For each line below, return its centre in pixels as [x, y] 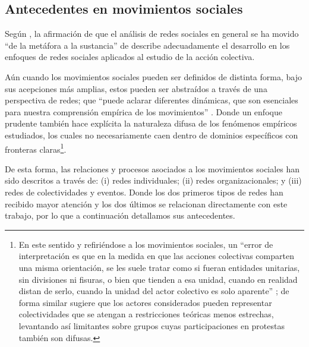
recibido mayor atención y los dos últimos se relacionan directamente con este [146, 204]
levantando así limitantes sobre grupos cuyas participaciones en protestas [152, 325]
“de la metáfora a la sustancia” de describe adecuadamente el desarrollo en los [147, 45]
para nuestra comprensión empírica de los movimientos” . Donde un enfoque [144, 111]
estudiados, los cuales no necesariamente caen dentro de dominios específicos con [152, 135]
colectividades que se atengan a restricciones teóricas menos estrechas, [146, 314]
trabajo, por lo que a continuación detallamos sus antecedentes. [120, 215]
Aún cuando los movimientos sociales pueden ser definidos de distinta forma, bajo [153, 76]
